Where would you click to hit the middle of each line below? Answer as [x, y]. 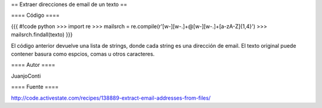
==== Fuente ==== [35, 87]
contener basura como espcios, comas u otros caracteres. [83, 54]
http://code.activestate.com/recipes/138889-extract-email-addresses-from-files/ [111, 98]
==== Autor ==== [33, 65]
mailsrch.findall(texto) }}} [42, 35]
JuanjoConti [26, 76]
